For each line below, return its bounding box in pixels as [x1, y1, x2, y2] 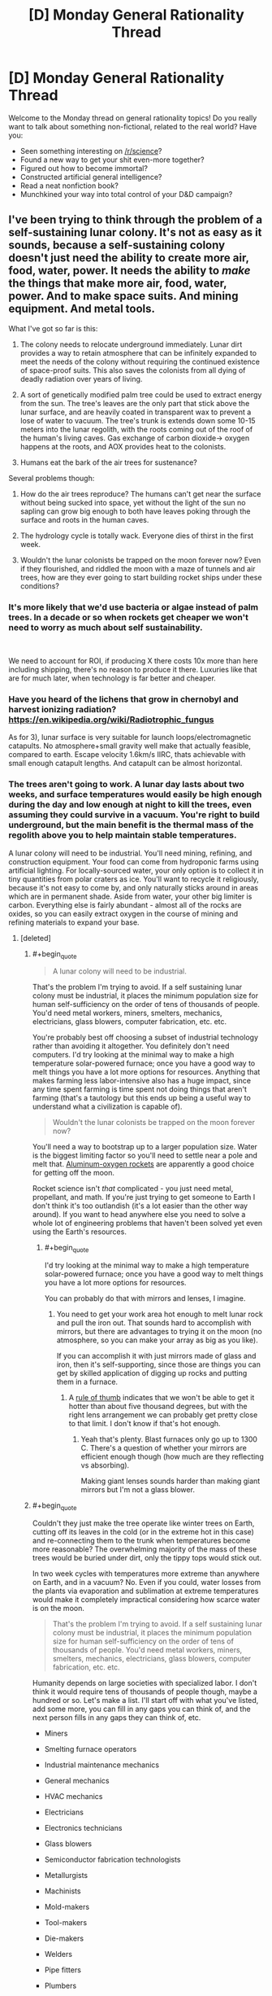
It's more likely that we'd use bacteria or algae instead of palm [8, 601, 258, 612]
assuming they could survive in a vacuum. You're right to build [8, 809, 260, 821]
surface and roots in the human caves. [19, 514, 149, 524]
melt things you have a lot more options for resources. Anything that [32, 1067, 261, 1077]
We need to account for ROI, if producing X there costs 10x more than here [8, 656, 258, 666]
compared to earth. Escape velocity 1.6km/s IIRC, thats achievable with [8, 750, 246, 759]
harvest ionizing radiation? [8, 703, 117, 715]
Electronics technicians [44, 1823, 123, 1833]
